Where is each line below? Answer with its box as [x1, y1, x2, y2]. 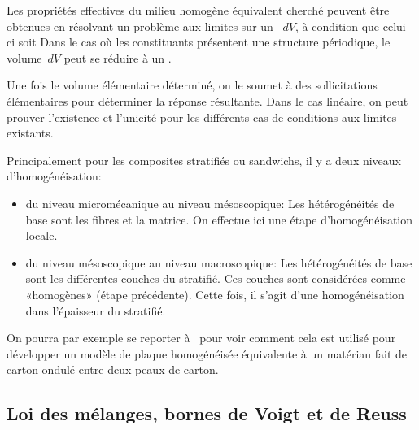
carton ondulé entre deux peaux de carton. [7, 361, 219, 378]
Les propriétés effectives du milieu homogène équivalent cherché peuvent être [7, 2, 390, 18]
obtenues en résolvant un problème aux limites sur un [7, 17, 273, 34]
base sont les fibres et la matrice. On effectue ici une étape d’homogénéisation [25, 211, 413, 228]
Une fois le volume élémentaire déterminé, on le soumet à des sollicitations [7, 76, 378, 93]
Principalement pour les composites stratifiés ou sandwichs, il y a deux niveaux [7, 151, 402, 168]
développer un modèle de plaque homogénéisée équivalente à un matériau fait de [7, 345, 408, 362]
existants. [7, 124, 54, 141]
